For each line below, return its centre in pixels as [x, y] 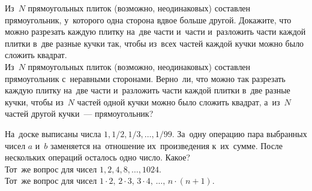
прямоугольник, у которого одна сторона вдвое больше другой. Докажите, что [148, 19]
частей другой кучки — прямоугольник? [79, 113]
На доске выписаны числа [53, 133]
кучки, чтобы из [34, 101]
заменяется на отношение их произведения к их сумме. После [167, 145]
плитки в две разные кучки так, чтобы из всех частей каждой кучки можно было [154, 43]
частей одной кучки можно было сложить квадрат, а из [178, 101]
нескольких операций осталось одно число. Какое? [97, 157]
